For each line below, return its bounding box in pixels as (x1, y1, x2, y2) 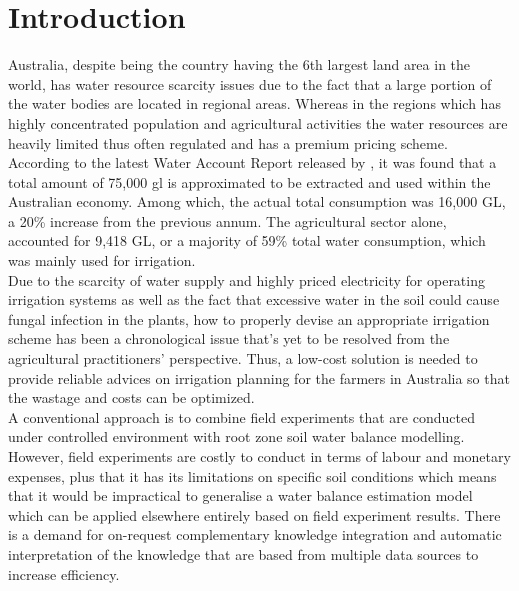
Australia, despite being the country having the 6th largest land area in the (8, 54, 471, 75)
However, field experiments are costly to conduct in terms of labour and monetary (8, 446, 511, 466)
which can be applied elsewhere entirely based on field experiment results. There (8, 504, 501, 525)
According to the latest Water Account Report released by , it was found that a (8, 152, 497, 173)
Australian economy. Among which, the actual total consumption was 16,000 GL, (8, 191, 506, 212)
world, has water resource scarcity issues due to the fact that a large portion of (8, 73, 492, 94)
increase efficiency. (8, 563, 120, 584)
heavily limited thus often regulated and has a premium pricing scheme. (8, 132, 448, 153)
